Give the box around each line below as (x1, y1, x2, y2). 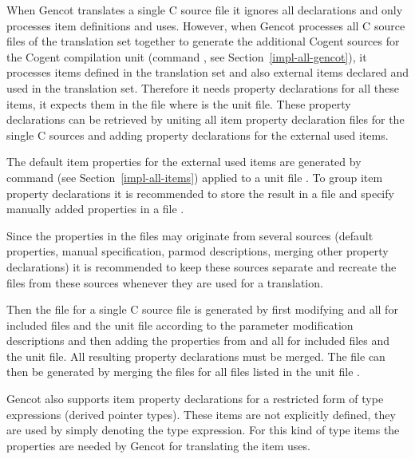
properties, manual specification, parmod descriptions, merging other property (6, 243, 389, 259)
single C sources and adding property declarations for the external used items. (6, 126, 389, 143)
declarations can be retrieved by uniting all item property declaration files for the (6, 111, 405, 128)
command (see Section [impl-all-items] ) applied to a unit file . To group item (6, 168, 383, 185)
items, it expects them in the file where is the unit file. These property (6, 95, 351, 112)
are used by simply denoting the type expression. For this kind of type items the (6, 421, 400, 438)
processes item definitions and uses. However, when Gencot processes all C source (6, 17, 405, 34)
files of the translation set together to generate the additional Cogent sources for (6, 33, 400, 49)
